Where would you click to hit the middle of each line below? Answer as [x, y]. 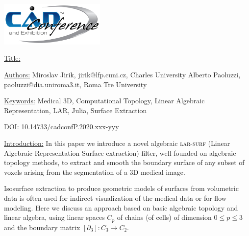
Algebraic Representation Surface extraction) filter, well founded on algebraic [120, 153]
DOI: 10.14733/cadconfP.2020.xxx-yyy [62, 127]
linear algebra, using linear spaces [54, 217]
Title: [12, 58]
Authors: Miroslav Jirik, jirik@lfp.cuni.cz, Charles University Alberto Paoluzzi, [122, 75]
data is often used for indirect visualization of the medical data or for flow [115, 198]
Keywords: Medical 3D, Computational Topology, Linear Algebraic [104, 101]
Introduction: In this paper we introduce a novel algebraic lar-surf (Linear [117, 143]
